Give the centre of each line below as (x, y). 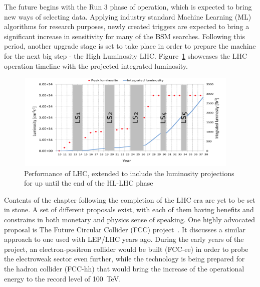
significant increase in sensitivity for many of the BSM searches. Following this (124, 36)
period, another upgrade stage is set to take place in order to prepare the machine (130, 46)
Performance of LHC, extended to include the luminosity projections (129, 173)
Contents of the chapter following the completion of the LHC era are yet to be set (130, 199)
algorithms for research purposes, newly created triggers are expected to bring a (127, 26)
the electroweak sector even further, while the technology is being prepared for (124, 259)
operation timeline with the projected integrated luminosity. (96, 65)
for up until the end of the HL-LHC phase (89, 183)
